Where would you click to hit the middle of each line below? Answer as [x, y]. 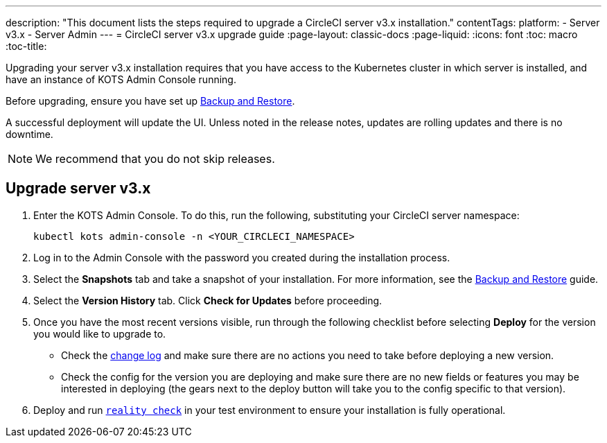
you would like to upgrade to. [100, 333]
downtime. [29, 134]
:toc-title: [26, 46]
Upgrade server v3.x [78, 189]
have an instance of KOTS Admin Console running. [121, 79]
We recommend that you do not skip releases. [155, 159]
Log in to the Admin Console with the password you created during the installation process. [242, 257]
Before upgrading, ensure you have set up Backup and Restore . [150, 101]
